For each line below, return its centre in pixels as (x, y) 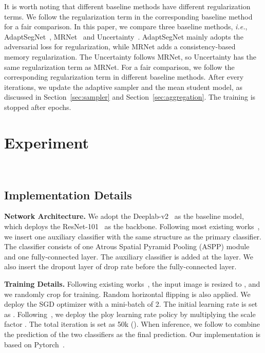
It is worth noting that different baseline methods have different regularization (127, 6)
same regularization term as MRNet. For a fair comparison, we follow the (119, 67)
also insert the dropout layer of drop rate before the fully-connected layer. (120, 266)
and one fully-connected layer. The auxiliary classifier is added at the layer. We (129, 256)
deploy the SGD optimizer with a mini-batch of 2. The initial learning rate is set (131, 304)
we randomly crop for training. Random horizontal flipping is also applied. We (127, 294)
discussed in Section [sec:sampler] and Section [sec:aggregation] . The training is (130, 97)
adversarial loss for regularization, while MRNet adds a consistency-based (120, 47)
